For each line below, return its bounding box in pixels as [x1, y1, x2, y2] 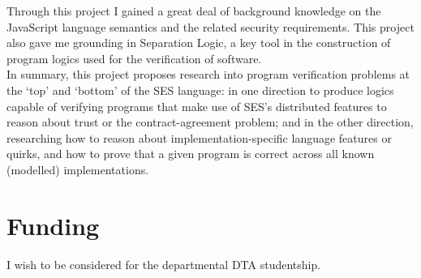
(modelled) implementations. [6, 160, 149, 177]
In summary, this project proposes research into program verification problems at [6, 66, 410, 83]
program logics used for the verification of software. [6, 49, 262, 66]
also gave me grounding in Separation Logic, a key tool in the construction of [6, 34, 391, 51]
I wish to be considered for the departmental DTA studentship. [6, 255, 321, 272]
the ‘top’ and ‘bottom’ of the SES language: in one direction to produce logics [6, 81, 394, 98]
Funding [6, 208, 100, 242]
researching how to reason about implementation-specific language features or [6, 129, 392, 146]
